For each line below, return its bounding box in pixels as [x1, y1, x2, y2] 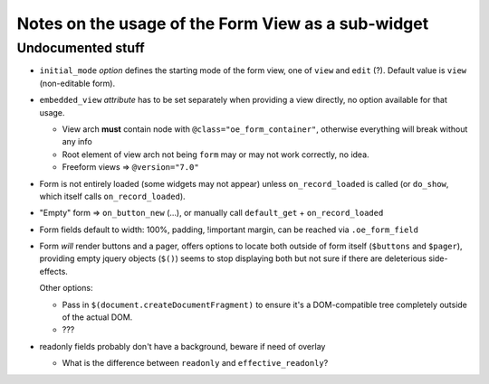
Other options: [39, 283, 93, 294]
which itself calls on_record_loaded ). [39, 191, 186, 201]
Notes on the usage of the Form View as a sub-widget [16, 14, 429, 33]
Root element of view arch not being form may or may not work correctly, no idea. [62, 149, 370, 160]
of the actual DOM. [62, 312, 133, 323]
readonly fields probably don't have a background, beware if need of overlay [39, 341, 326, 351]
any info [62, 136, 92, 147]
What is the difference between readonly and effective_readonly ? [62, 358, 329, 369]
